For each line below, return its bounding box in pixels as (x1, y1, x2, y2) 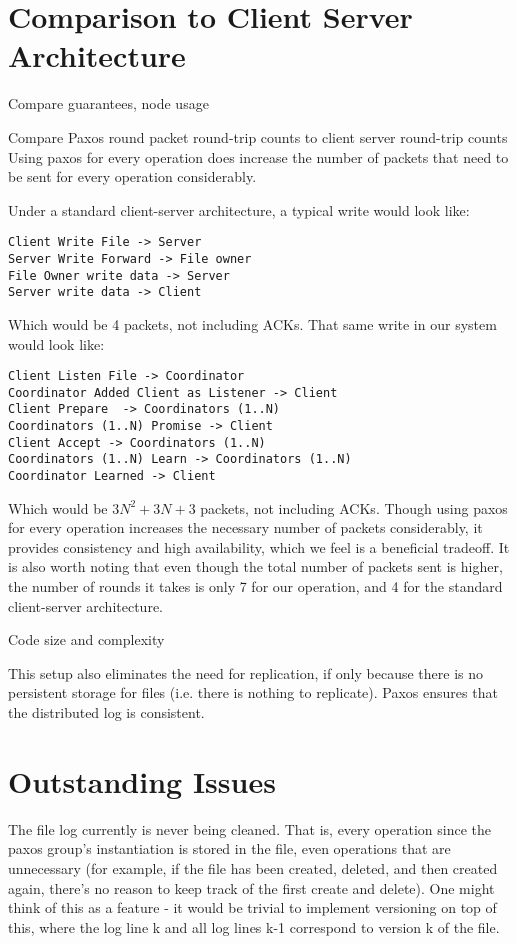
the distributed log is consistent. (8, 702, 205, 723)
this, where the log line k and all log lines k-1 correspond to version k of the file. (8, 916, 500, 937)
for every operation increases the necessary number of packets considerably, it (8, 517, 483, 538)
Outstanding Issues (8, 760, 276, 801)
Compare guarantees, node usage (8, 93, 209, 114)
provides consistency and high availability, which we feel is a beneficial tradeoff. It (8, 536, 510, 557)
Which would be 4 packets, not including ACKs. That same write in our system (8, 313, 497, 334)
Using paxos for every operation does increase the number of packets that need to (8, 146, 509, 167)
